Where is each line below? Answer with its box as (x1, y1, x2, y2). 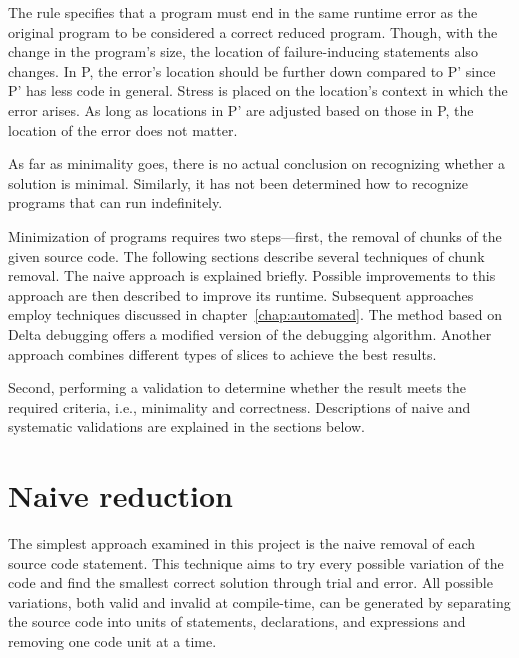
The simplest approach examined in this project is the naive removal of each (8, 533, 476, 553)
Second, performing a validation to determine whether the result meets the (8, 377, 467, 398)
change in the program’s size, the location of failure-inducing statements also (8, 41, 478, 62)
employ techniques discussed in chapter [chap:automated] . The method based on (8, 304, 502, 325)
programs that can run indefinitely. (8, 192, 223, 213)
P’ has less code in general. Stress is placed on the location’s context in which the (8, 80, 508, 101)
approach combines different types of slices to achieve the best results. (8, 343, 437, 364)
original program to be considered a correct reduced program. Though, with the (8, 21, 498, 42)
